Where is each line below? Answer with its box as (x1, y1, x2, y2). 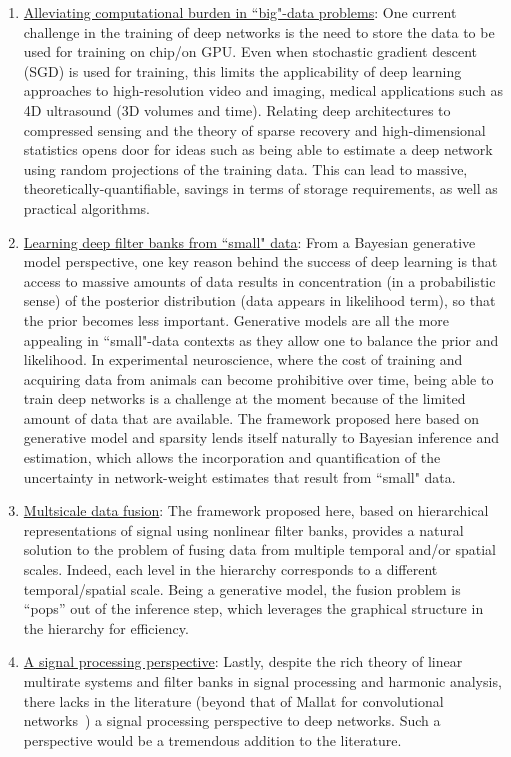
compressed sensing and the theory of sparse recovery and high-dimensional (23, 119, 486, 140)
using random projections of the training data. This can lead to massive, (23, 158, 468, 179)
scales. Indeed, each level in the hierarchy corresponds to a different (23, 559, 438, 580)
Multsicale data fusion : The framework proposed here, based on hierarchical (23, 500, 489, 521)
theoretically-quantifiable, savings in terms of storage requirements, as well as (23, 178, 498, 199)
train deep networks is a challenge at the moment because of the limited (23, 388, 466, 409)
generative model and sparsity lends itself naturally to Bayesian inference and (23, 427, 499, 448)
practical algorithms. (23, 197, 150, 218)
